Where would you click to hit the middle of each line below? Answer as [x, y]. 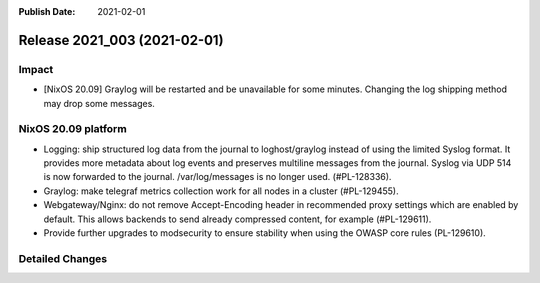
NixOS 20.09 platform [72, 129]
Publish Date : [47, 11]
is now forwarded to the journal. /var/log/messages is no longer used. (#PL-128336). [217, 177]
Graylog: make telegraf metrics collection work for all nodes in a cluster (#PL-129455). [221, 191]
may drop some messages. [99, 103]
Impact [36, 69]
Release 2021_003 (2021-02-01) [121, 40]
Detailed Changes [63, 258]
